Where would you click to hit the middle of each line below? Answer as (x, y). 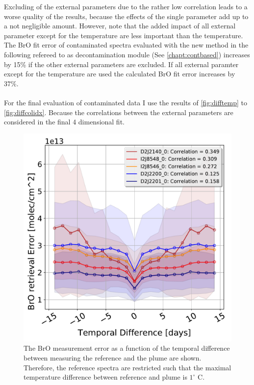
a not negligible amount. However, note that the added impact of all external (120, 26)
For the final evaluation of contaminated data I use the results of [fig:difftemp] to (126, 102)
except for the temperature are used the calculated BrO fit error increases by (120, 74)
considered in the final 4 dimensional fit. (64, 122)
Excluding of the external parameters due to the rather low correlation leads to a (126, 6)
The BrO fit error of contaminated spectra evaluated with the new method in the (126, 45)
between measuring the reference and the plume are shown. (113, 357)
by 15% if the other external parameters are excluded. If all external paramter (121, 64)
